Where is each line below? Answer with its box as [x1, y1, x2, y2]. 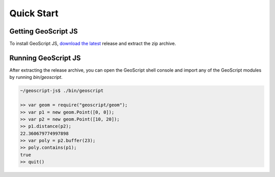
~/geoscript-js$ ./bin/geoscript [20, 88, 104, 94]
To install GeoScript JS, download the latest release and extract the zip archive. [9, 41, 176, 47]
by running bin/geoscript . [9, 74, 63, 80]
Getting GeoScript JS [9, 27, 78, 36]
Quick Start [9, 8, 59, 19]
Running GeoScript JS [9, 53, 81, 62]
